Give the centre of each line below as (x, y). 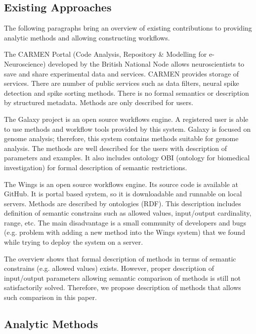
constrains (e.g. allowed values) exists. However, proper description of (109, 268)
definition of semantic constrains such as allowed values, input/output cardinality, (128, 213)
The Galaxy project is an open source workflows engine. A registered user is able (126, 119)
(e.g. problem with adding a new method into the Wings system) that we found (125, 232)
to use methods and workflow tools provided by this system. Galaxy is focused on (128, 129)
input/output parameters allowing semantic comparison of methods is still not (122, 278)
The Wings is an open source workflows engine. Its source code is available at (121, 184)
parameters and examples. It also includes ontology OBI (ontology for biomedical (127, 158)
